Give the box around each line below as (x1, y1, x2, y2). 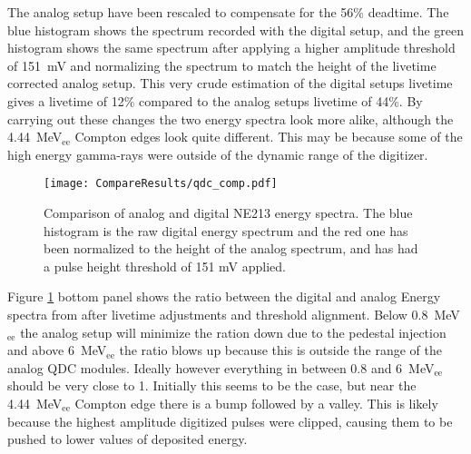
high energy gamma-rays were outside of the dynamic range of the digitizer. (7, 144, 428, 163)
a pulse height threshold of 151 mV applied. (44, 256, 286, 275)
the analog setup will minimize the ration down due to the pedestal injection (20, 322, 446, 341)
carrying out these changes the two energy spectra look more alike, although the (7, 109, 454, 128)
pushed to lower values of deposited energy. (7, 429, 248, 449)
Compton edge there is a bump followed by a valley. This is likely (74, 393, 438, 412)
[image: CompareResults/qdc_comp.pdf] (44, 177, 278, 191)
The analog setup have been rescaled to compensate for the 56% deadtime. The (7, 3, 449, 21)
